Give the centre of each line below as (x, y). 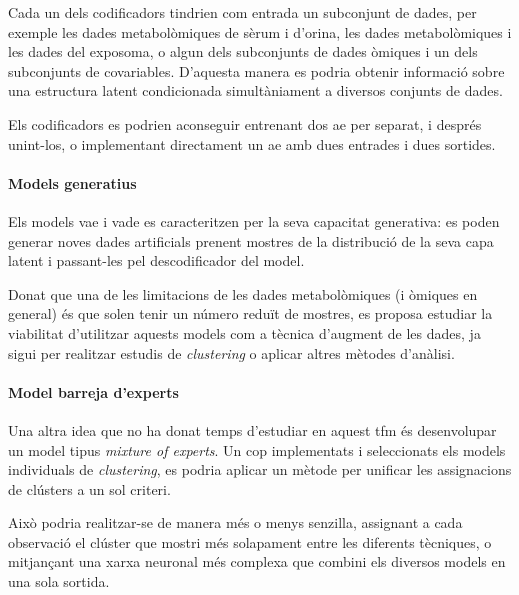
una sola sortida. (59, 581)
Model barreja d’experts (93, 391)
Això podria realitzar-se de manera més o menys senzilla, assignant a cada (235, 522)
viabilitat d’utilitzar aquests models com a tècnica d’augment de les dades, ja (244, 332)
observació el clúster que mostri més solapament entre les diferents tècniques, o (250, 541)
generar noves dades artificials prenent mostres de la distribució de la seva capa (251, 240)
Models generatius (72, 182)
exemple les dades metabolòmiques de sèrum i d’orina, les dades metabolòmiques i (260, 31)
